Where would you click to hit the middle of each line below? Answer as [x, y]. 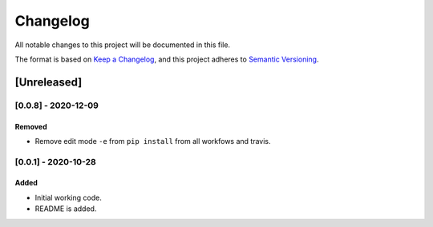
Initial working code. [68, 197]
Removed [31, 126]
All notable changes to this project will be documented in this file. [123, 45]
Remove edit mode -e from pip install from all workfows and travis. [153, 141]
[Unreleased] [49, 82]
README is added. [66, 209]
